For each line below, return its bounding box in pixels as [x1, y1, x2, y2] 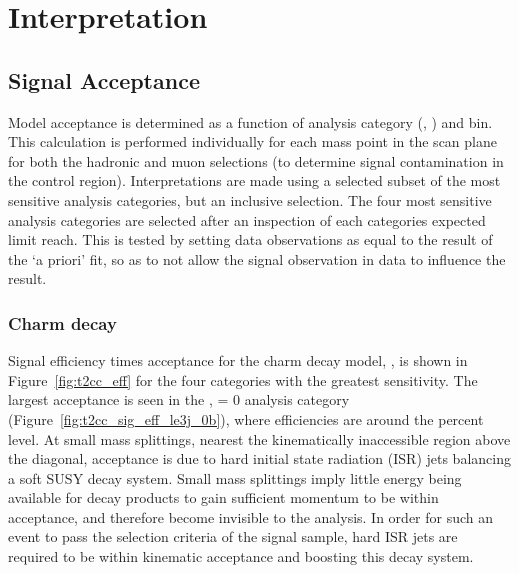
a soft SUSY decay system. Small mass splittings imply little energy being [8, 467, 462, 488]
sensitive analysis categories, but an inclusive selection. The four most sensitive [8, 189, 492, 210]
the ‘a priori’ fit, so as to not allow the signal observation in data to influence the [8, 248, 506, 269]
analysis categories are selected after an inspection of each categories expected [8, 209, 486, 230]
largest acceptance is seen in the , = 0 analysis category [8, 389, 350, 410]
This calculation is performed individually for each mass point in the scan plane [8, 131, 497, 152]
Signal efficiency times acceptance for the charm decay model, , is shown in [8, 350, 468, 371]
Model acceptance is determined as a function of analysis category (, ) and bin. [8, 111, 493, 132]
